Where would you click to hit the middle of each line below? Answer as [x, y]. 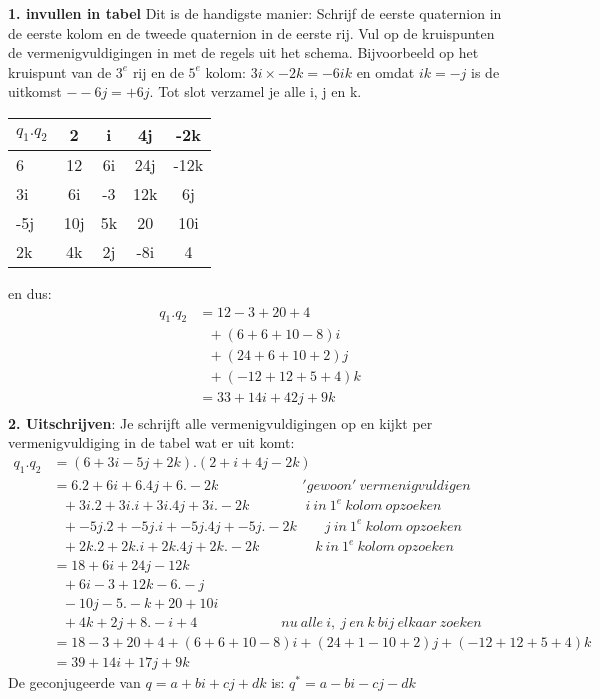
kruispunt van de [60, 71]
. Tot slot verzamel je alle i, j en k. [255, 91]
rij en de [158, 71]
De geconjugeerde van [74, 682]
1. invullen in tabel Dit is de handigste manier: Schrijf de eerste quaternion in [255, 13]
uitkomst [35, 91]
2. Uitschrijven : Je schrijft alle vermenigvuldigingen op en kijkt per [220, 422]
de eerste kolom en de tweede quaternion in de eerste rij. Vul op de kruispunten [251, 32]
